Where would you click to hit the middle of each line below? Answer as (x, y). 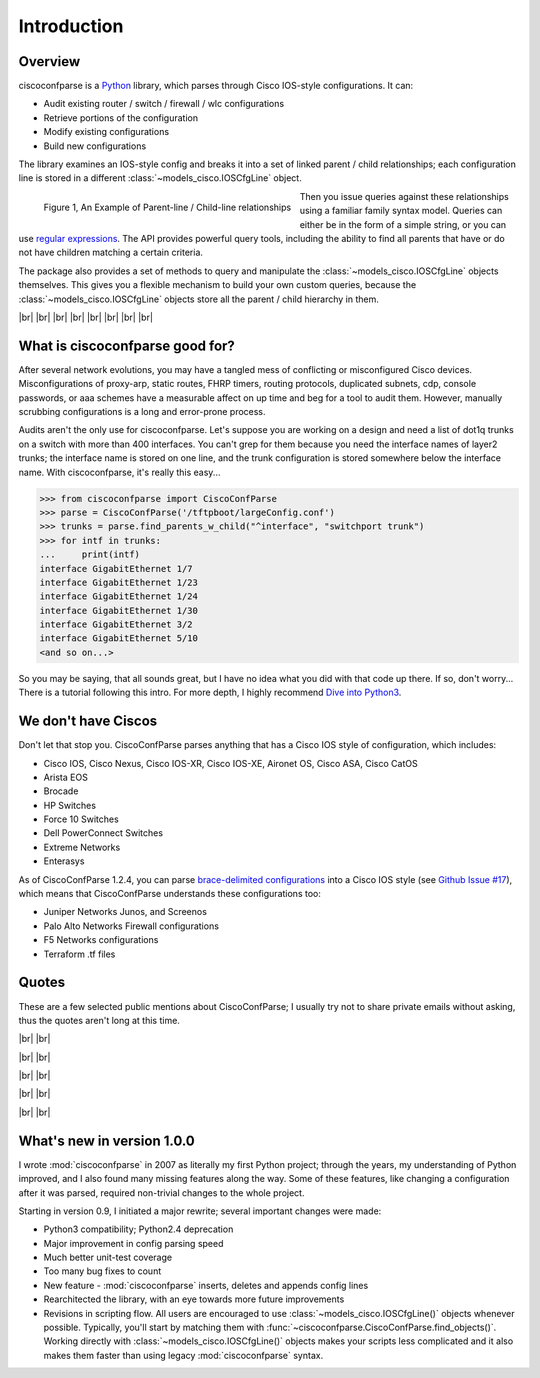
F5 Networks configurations (101, 940)
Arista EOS (66, 777)
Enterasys (64, 861)
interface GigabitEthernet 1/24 (119, 596)
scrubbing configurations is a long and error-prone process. (142, 411)
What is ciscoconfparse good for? (126, 345)
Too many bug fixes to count (102, 1271)
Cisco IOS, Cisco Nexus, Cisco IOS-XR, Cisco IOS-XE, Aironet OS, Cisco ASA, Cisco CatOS (231, 763)
